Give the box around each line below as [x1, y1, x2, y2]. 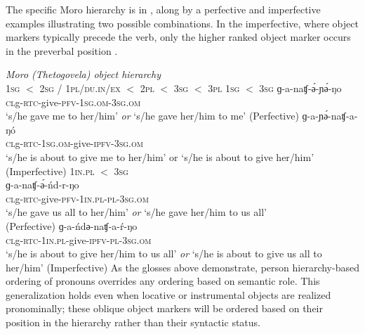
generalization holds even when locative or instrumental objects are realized [6, 287, 331, 302]
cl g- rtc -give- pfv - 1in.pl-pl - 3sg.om [6, 191, 149, 205]
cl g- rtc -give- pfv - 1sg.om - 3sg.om [6, 94, 141, 109]
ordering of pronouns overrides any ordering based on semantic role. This [6, 274, 320, 288]
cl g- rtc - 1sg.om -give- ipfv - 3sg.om [6, 136, 143, 150]
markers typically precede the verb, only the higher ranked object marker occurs [6, 30, 351, 44]
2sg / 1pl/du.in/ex [39, 80, 121, 95]
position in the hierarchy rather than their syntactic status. [6, 315, 260, 330]
